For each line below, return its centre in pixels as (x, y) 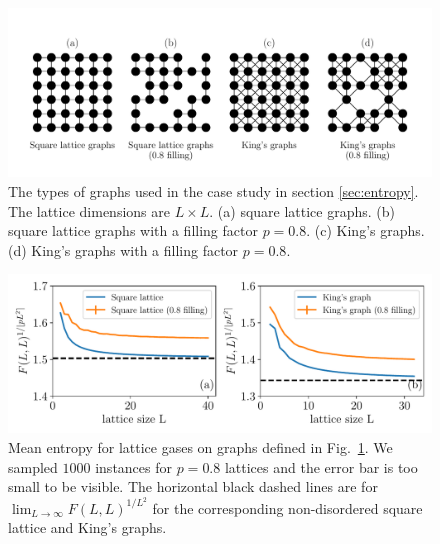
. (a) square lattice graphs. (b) (302, 210)
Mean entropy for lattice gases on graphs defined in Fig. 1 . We (200, 446)
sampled (33, 466)
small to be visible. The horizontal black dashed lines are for (193, 486)
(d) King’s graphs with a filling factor (123, 249)
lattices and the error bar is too (321, 466)
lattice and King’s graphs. (87, 527)
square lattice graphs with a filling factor (133, 230)
